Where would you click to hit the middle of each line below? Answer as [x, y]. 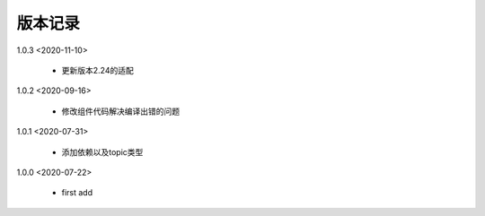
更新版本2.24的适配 [97, 70]
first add [77, 193]
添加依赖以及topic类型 [102, 151]
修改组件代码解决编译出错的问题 [120, 111]
